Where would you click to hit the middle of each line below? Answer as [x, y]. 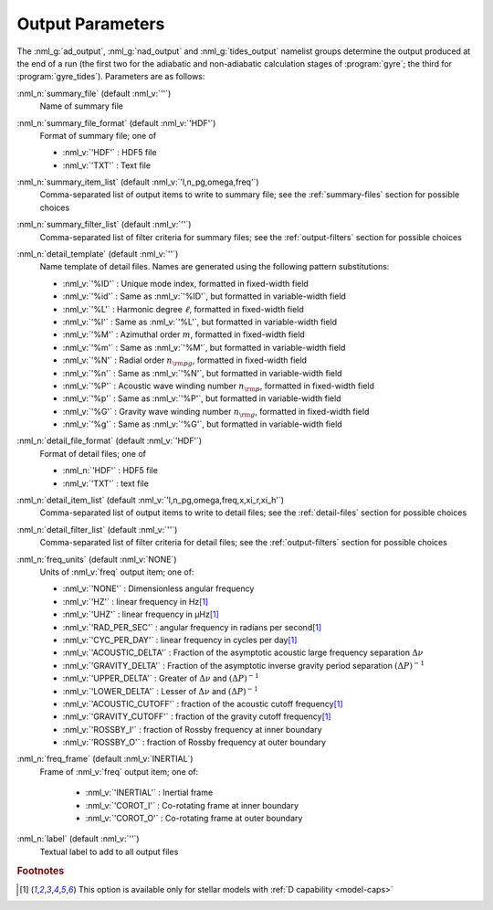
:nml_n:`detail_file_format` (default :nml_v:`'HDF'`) [110, 441]
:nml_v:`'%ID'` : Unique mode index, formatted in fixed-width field [186, 283]
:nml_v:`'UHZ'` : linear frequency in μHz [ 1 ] [141, 614]
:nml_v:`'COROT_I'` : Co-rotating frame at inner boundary [192, 805]
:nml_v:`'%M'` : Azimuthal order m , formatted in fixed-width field [184, 334]
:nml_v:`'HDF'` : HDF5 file [110, 153]
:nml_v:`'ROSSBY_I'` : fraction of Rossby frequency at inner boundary [193, 729]
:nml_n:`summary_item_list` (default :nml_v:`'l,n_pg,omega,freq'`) [138, 182]
